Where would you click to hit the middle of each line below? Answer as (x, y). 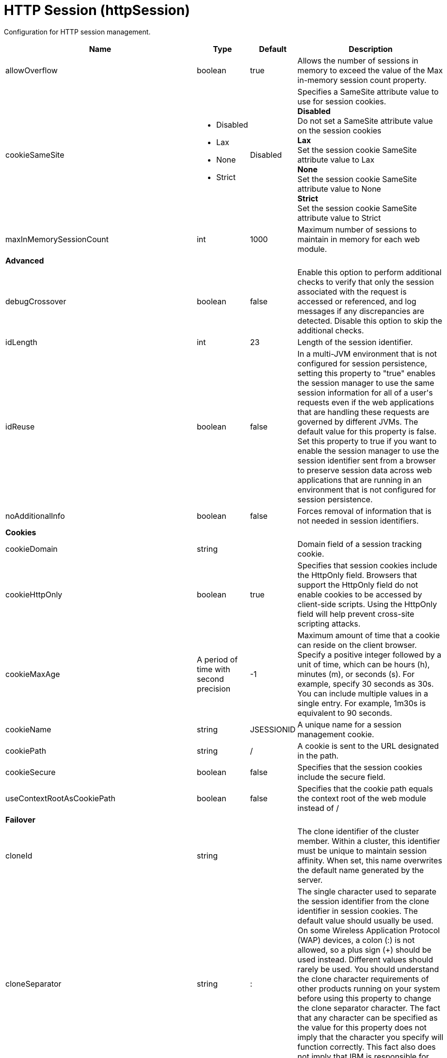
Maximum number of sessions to (357, 229)
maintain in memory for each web (359, 239)
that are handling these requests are (363, 412)
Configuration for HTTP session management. (77, 32)
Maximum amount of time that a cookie (369, 635)
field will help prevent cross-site (356, 614)
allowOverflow (32, 70)
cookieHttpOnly (34, 594)
